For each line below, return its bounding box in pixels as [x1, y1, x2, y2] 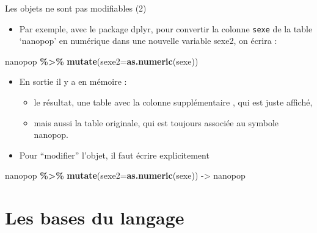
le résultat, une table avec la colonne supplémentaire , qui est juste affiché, [34, 96, 313, 109]
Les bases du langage [5, 205, 184, 230]
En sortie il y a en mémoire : [19, 75, 127, 88]
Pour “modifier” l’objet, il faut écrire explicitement [19, 148, 210, 161]
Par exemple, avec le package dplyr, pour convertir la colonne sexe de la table [19, 22, 313, 35]
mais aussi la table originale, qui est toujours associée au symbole [34, 116, 279, 129]
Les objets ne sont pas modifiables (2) [5, 2, 147, 14]
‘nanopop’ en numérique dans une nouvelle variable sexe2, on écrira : [19, 34, 277, 47]
